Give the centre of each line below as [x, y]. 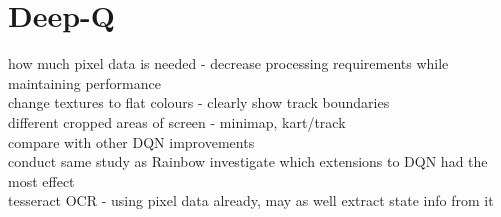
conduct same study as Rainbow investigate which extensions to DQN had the [248, 161]
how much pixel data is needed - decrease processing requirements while [228, 63]
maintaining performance [84, 82]
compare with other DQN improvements [131, 141]
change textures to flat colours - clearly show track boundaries [199, 102]
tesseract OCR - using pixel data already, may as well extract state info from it [251, 200]
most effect [41, 180]
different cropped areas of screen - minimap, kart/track [177, 121]
